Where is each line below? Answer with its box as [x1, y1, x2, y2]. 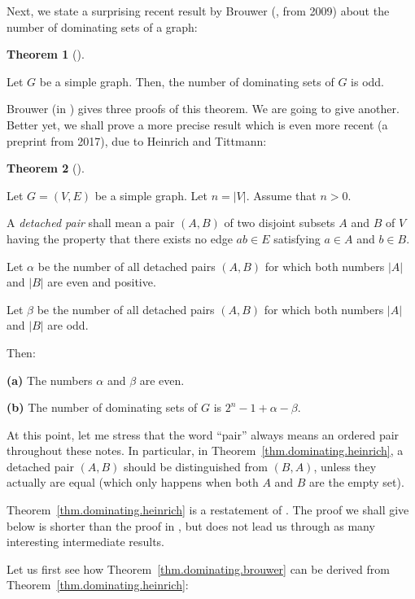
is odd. [351, 72, 385, 90]
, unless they [313, 457, 377, 474]
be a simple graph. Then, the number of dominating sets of [39, 72, 334, 90]
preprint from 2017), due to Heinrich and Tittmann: [7, 132, 267, 149]
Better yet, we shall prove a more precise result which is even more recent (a [7, 116, 388, 133]
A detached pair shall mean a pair [7, 214, 175, 231]
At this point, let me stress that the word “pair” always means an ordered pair [7, 426, 400, 443]
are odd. [47, 317, 89, 334]
